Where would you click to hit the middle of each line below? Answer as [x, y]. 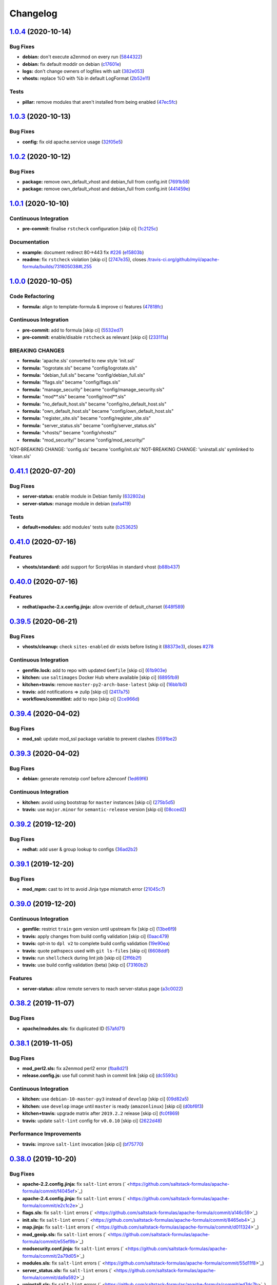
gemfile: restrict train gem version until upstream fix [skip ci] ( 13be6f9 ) [100, 929]
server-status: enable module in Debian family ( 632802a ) [84, 497]
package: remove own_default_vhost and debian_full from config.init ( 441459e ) [106, 189]
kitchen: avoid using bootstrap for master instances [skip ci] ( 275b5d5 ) [99, 802]
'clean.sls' [20, 456]
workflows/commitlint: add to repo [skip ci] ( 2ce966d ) [81, 699]
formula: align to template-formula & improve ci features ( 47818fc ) [93, 306]
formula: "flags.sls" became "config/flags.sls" [71, 382]
